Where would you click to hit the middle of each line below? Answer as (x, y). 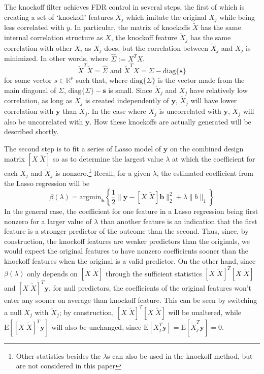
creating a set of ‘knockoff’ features (59, 17)
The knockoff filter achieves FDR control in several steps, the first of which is (124, 7)
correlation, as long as (38, 100)
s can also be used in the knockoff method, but (180, 355)
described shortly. (31, 131)
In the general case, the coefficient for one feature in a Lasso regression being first (131, 211)
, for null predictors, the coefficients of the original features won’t (150, 287)
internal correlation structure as (54, 37)
